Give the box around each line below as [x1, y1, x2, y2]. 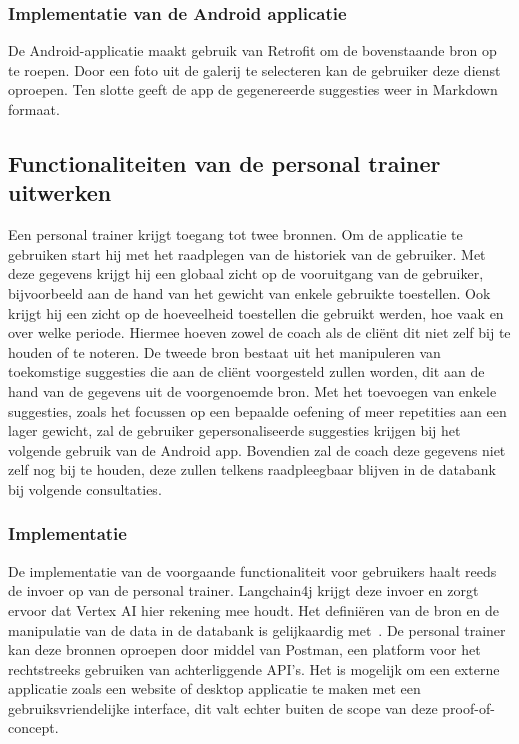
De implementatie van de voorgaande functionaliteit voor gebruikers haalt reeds [8, 560, 497, 581]
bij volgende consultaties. [8, 478, 162, 499]
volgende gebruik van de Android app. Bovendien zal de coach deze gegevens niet [8, 439, 506, 460]
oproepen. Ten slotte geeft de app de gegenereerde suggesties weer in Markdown [8, 79, 498, 100]
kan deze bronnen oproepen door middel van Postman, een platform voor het [8, 639, 481, 660]
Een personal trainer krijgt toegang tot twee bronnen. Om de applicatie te [8, 224, 463, 245]
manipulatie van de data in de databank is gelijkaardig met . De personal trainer [8, 619, 506, 640]
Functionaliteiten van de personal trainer [8, 147, 441, 178]
